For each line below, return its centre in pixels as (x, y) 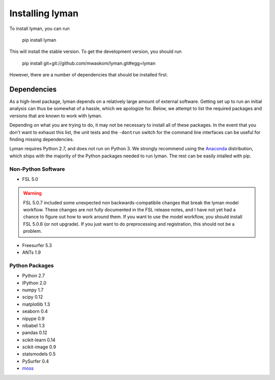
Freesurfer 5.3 (37, 245)
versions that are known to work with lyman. (56, 116)
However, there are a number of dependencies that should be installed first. (89, 75)
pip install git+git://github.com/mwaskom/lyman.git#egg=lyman (89, 63)
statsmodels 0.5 (39, 354)
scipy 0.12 (33, 297)
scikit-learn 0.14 (39, 340)
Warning (32, 193)
